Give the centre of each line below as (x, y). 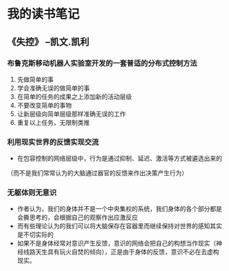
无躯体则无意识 (32, 192)
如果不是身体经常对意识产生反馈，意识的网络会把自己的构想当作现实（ (117, 243)
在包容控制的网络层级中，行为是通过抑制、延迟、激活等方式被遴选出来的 (119, 159)
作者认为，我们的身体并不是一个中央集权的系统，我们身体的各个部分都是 (119, 209)
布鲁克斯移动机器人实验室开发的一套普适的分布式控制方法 (102, 63)
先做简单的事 (35, 79)
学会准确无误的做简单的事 (53, 88)
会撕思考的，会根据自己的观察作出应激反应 (77, 217)
